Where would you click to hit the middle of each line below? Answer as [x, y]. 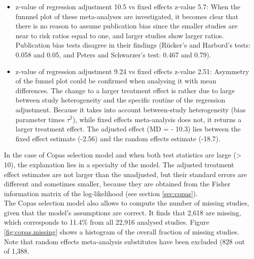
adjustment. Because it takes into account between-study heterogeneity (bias [130, 109]
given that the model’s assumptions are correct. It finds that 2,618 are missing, [123, 212]
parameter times [40, 119]
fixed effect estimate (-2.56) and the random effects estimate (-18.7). [118, 138]
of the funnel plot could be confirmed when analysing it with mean [116, 81]
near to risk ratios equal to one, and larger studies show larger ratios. [120, 35]
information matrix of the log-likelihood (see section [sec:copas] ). [101, 193]
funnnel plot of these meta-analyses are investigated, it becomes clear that [127, 16]
